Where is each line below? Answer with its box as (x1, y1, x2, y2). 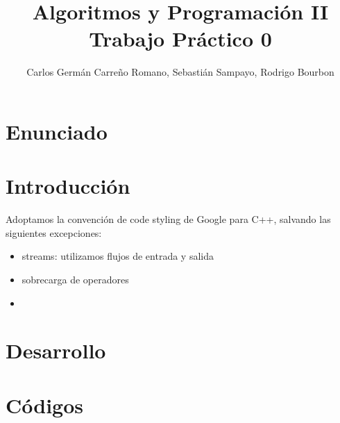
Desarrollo (6, 336, 106, 365)
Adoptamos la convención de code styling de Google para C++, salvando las (6, 212, 331, 226)
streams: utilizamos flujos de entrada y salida (22, 249, 214, 263)
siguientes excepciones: (6, 225, 102, 240)
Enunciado (6, 117, 108, 145)
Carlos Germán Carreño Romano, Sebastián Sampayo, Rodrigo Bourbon (26, 65, 334, 79)
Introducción (6, 172, 130, 200)
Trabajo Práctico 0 (89, 24, 272, 53)
